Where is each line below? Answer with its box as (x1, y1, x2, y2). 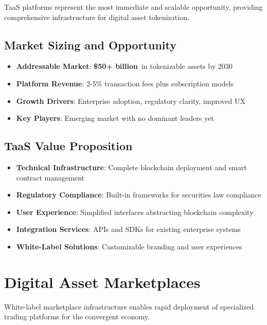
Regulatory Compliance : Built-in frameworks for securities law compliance (16, 189, 261, 200)
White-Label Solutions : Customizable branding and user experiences (16, 241, 242, 251)
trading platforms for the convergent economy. (4, 311, 150, 322)
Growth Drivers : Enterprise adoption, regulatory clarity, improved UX (16, 95, 245, 106)
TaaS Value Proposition (4, 138, 133, 154)
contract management (16, 172, 85, 183)
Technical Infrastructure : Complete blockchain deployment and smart (16, 161, 247, 172)
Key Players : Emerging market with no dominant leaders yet (16, 113, 214, 123)
